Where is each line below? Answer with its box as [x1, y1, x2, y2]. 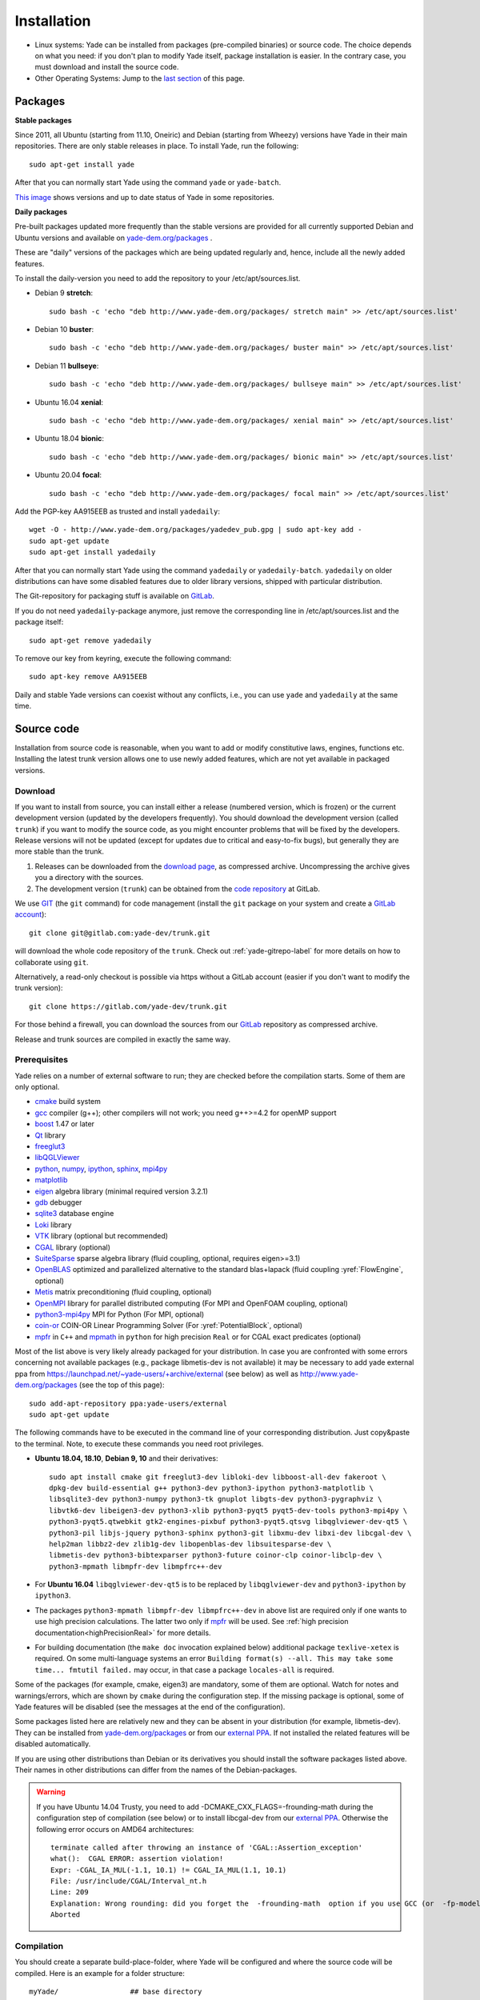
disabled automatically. [14, 1739, 91, 1749]
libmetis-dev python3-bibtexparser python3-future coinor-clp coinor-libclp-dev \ [49, 1550, 382, 1560]
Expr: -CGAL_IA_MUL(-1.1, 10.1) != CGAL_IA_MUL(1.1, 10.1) [50, 1865, 287, 1874]
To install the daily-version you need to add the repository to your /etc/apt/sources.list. [14, 273, 301, 283]
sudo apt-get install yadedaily [29, 548, 156, 557]
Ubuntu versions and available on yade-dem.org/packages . [14, 233, 213, 242]
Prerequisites [14, 1054, 68, 1066]
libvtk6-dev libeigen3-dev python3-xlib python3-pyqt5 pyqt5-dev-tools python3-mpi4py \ [49, 1506, 408, 1515]
